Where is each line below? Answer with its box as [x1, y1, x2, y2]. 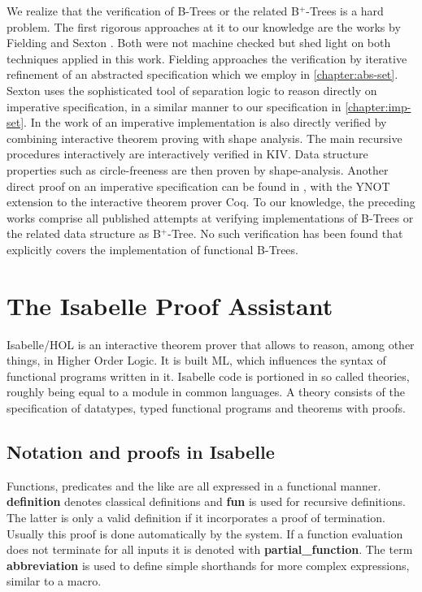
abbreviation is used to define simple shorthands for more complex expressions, [7, 556, 410, 573]
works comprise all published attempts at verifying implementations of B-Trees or [7, 209, 414, 226]
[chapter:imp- [345, 97, 411, 115]
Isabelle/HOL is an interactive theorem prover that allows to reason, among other [7, 335, 415, 352]
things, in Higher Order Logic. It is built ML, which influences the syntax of [7, 352, 386, 369]
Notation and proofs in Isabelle [7, 439, 275, 464]
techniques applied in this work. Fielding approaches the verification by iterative [7, 50, 407, 67]
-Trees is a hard [306, 2, 384, 19]
